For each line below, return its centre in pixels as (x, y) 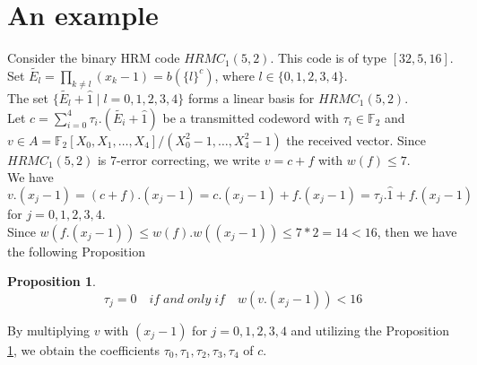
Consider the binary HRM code (94, 58)
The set (28, 97)
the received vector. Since (356, 139)
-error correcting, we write (189, 159)
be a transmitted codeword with (251, 117)
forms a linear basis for (251, 97)
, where (234, 75)
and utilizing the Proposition (370, 330)
